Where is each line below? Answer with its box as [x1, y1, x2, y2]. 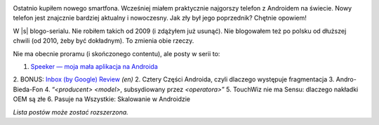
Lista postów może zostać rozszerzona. [13, 107, 129, 116]
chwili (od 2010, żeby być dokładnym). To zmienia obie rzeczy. [13, 37, 194, 45]
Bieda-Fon [13, 85, 44, 93]
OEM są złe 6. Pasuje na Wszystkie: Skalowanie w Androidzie [13, 95, 191, 103]
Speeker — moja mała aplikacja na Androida [30, 62, 158, 70]
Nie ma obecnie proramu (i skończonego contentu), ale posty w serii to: [13, 49, 220, 58]
